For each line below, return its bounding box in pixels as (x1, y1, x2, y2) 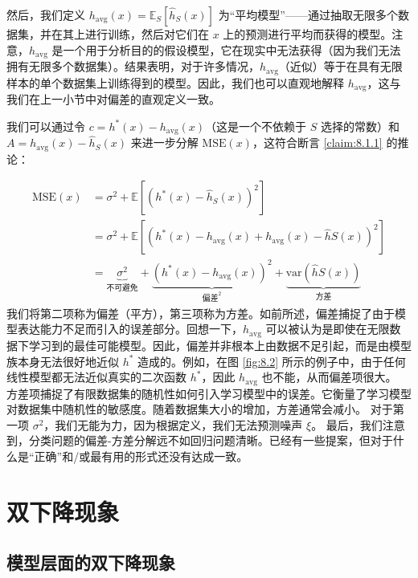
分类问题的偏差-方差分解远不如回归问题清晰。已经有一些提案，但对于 (28, 432, 393, 449)
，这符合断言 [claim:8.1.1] (252, 134, 383, 151)
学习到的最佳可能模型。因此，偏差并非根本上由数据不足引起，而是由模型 (28, 336, 412, 353)
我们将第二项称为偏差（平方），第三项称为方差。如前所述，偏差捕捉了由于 (6, 304, 395, 321)
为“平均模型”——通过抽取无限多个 (218, 6, 398, 22)
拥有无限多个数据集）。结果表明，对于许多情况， (6, 58, 260, 75)
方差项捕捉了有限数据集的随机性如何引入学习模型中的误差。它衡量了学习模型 (6, 385, 412, 401)
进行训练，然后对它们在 (84, 26, 209, 42)
